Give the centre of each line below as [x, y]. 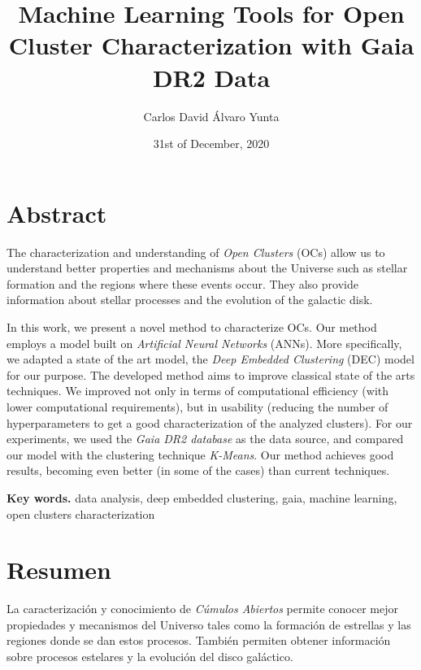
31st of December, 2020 [211, 144]
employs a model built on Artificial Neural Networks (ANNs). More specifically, [204, 343]
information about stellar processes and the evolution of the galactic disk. [190, 300]
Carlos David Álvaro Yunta [211, 116]
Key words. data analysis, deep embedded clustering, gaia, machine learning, [202, 497]
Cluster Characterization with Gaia [211, 45]
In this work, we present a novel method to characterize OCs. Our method [192, 327]
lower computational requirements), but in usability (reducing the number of [197, 406]
